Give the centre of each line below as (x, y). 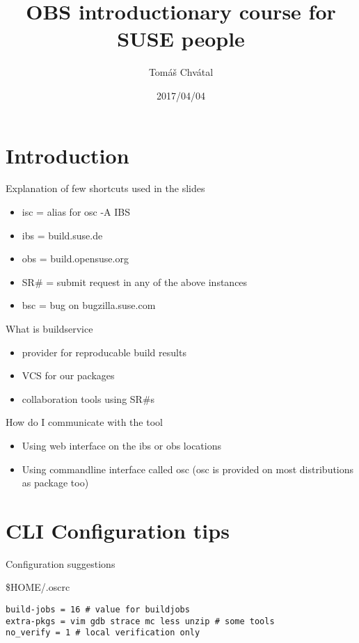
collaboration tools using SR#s (88, 398)
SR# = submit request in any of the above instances (135, 281)
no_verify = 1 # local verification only (103, 633)
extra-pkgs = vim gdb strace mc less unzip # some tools (140, 621)
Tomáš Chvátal (181, 72)
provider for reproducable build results (104, 352)
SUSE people (181, 39)
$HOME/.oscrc (38, 587)
